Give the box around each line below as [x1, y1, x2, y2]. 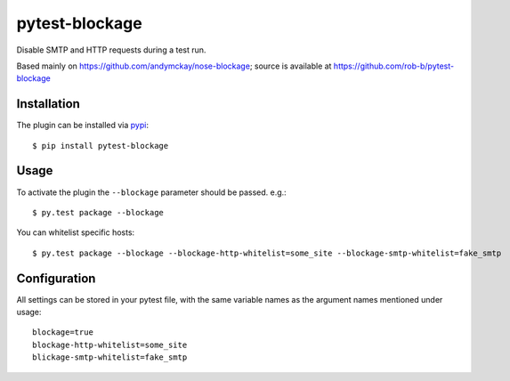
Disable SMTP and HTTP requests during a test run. [16, 45, 206, 55]
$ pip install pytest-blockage [32, 141, 169, 150]
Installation [16, 96, 80, 111]
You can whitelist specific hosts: [16, 227, 135, 238]
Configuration [16, 271, 96, 286]
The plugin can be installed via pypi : [16, 120, 149, 131]
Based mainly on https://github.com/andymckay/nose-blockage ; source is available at [16, 61, 332, 71]
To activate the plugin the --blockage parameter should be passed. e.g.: [16, 187, 287, 198]
